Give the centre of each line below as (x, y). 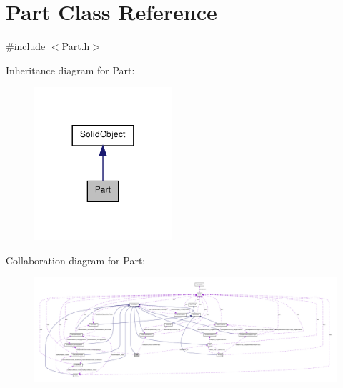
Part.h (76, 46)
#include (26, 46)
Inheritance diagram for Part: (70, 70)
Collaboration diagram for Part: (76, 260)
